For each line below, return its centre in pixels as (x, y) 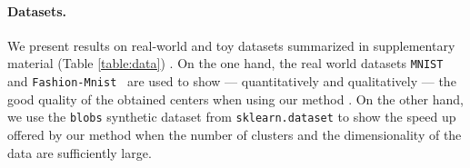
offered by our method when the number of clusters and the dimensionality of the (235, 134)
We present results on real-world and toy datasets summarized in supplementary (231, 45)
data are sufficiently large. (80, 152)
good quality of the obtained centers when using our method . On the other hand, (235, 99)
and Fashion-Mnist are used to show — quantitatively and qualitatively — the (232, 81)
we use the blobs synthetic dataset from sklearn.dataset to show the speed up (232, 117)
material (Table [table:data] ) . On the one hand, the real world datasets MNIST (225, 63)
